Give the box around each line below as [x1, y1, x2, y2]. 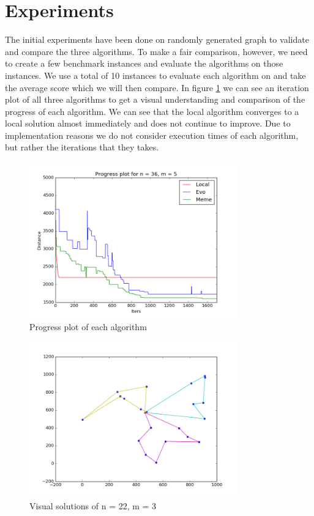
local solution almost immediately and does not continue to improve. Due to [5, 117, 291, 130]
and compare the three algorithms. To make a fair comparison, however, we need [5, 45, 308, 57]
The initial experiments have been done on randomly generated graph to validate [5, 33, 309, 46]
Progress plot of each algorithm [29, 320, 147, 333]
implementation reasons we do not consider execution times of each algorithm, [5, 128, 299, 141]
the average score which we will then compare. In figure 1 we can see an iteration [5, 81, 309, 94]
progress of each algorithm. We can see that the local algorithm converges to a [5, 105, 299, 117]
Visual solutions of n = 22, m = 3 [29, 499, 157, 512]
